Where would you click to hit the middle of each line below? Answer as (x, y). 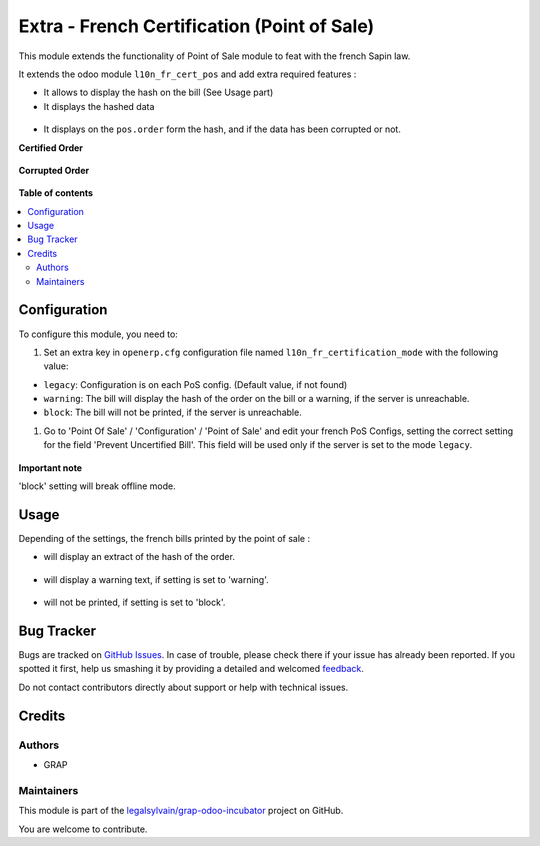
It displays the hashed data (99, 106)
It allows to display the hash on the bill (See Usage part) (158, 92)
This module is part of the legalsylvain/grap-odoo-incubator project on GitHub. (181, 811)
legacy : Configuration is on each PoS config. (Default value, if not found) (195, 384)
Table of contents (56, 193)
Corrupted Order (54, 170)
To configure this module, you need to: (98, 334)
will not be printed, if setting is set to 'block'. (134, 602)
